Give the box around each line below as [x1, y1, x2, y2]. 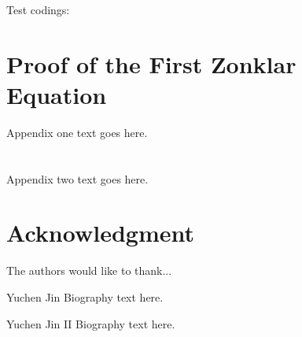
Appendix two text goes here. [6, 170, 149, 187]
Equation [6, 78, 107, 110]
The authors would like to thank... [6, 262, 172, 279]
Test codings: [6, 2, 70, 17]
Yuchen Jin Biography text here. [6, 289, 164, 305]
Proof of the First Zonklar [6, 47, 296, 80]
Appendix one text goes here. [6, 124, 148, 140]
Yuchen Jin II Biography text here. [6, 315, 175, 331]
